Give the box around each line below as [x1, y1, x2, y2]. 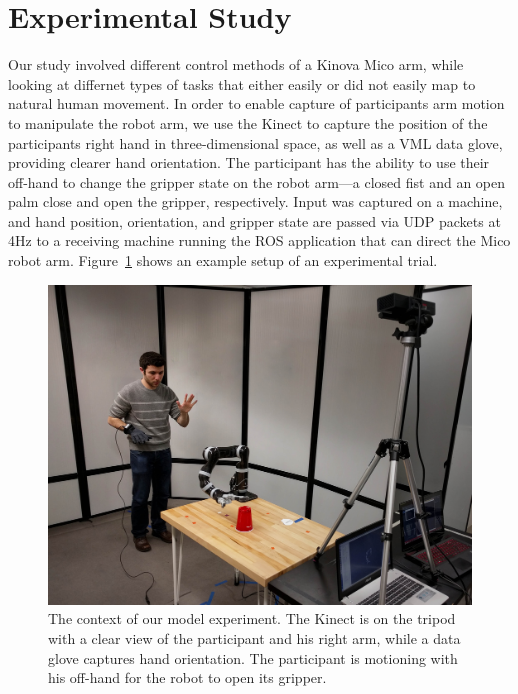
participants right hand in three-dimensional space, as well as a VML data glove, [8, 132, 503, 153]
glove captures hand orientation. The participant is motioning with [48, 647, 458, 668]
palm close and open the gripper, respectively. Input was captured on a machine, [8, 191, 503, 212]
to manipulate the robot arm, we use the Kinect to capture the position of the [8, 112, 488, 133]
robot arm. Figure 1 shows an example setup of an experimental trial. [8, 250, 438, 271]
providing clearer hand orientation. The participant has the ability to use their [8, 152, 490, 173]
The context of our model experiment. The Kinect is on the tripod [48, 608, 456, 629]
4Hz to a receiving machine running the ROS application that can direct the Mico [8, 230, 511, 251]
